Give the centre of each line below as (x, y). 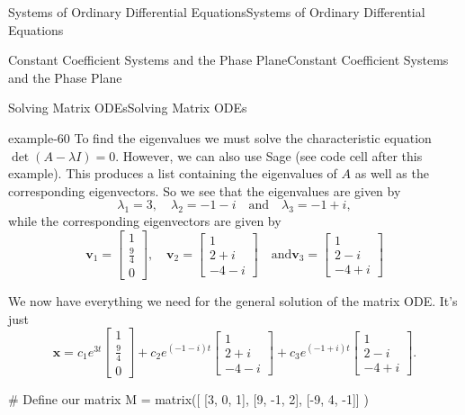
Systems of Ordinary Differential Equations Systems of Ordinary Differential (217, 12)
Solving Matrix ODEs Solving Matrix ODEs (128, 108)
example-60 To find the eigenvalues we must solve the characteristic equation (220, 137)
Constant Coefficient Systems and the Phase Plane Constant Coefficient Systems (228, 60)
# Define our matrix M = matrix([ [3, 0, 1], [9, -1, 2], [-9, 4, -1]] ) (188, 398)
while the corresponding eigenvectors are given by (145, 221)
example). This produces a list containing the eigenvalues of (173, 173)
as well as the (392, 173)
